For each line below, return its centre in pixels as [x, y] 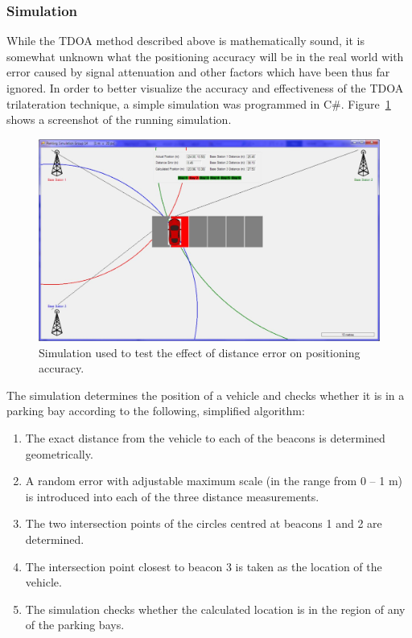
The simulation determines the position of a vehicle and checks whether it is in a [206, 395]
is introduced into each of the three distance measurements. [172, 496]
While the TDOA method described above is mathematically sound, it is [186, 41]
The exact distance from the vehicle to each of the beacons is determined [205, 438]
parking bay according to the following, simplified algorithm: [156, 411]
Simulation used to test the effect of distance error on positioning [200, 352]
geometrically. [59, 453]
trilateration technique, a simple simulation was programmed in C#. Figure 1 [199, 103]
